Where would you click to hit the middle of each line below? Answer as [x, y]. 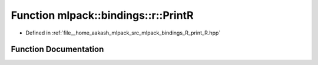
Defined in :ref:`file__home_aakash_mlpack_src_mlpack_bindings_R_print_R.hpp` [123, 33]
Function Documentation [57, 49]
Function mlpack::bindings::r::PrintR [102, 15]
